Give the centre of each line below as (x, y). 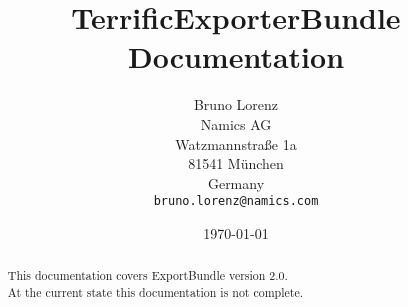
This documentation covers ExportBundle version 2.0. (147, 275)
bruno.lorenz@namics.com (236, 201)
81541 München (236, 163)
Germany (236, 182)
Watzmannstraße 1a (236, 143)
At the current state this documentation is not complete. (155, 291)
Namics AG (236, 123)
